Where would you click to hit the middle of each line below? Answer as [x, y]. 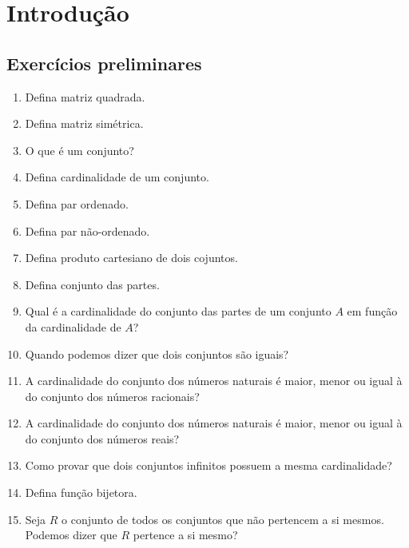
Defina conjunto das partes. [92, 284]
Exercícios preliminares [104, 63]
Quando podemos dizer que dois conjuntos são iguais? [157, 353]
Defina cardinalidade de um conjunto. [117, 177]
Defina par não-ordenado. [87, 230]
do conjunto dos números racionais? [112, 396]
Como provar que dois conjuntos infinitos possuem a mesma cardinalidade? [208, 465]
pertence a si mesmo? [185, 535]
